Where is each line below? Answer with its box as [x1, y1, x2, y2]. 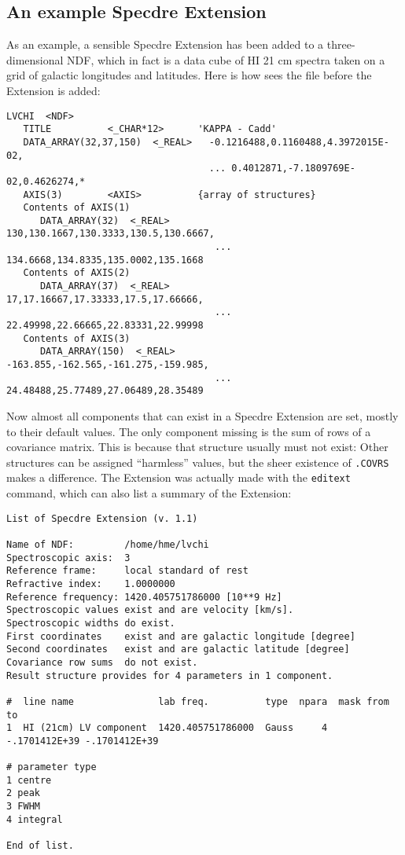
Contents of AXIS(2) [23, 267, 131, 279]
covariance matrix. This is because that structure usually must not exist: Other [6, 439, 388, 455]
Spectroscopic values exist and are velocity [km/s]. [6, 604, 294, 616]
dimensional [6, 51, 64, 68]
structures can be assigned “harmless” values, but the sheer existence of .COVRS [6, 453, 389, 470]
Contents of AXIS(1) [23, 202, 131, 214]
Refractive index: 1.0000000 [6, 578, 175, 589]
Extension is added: [6, 82, 101, 98]
